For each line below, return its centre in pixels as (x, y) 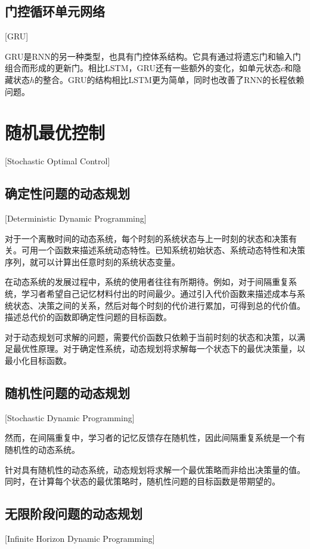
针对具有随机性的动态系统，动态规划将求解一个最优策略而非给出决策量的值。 (155, 469)
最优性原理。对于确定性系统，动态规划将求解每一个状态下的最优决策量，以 (159, 349)
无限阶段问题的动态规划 (74, 513)
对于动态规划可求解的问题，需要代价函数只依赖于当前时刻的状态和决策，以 (151, 337)
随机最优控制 (55, 132)
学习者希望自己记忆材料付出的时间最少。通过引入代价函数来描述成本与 (159, 294)
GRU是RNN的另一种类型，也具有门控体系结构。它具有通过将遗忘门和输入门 (153, 56)
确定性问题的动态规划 (67, 193)
